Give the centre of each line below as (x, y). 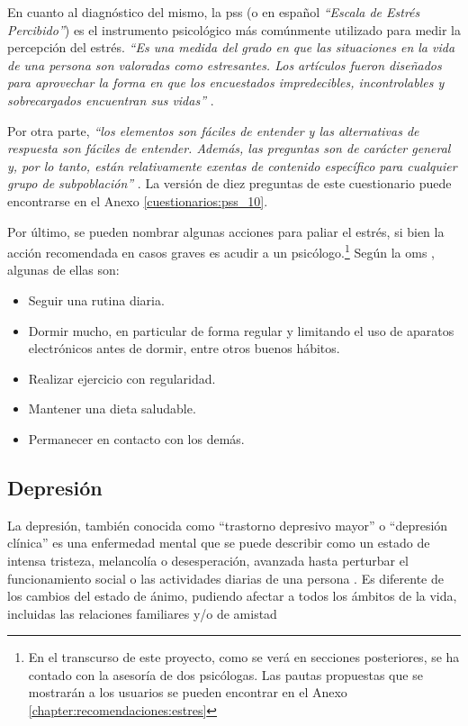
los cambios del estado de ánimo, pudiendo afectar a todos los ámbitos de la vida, (232, 596)
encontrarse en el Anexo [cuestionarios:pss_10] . (138, 200)
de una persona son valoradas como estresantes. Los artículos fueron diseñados (225, 64)
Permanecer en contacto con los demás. (136, 438)
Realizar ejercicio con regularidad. (122, 378)
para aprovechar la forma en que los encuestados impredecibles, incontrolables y (226, 82)
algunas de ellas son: (63, 270)
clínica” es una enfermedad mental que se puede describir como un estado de (219, 543)
